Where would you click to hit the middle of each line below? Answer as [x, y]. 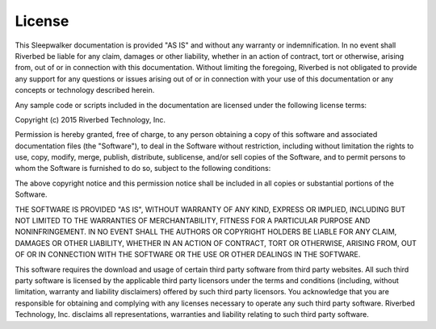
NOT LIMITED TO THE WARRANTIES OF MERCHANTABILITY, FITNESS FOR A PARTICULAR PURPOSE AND [193, 221]
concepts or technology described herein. [85, 90]
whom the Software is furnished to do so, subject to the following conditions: [143, 169]
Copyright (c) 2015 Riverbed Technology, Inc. [90, 119]
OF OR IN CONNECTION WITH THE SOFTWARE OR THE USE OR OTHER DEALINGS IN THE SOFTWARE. [188, 255]
